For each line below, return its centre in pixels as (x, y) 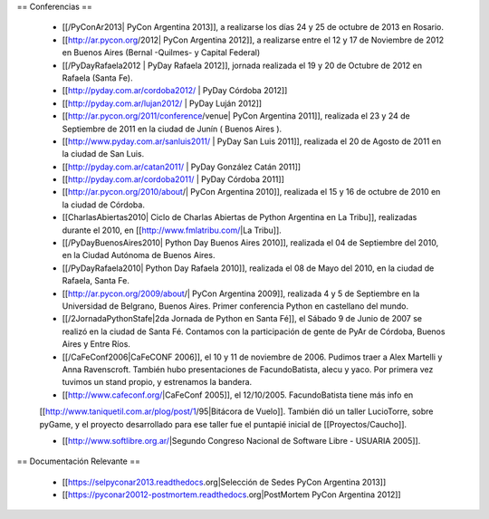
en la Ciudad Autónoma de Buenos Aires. (139, 255)
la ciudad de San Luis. (103, 154)
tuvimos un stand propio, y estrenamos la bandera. (157, 382)
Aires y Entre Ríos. (96, 344)
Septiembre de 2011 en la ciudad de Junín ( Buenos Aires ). (172, 129)
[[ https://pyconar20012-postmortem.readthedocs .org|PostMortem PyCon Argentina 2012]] (232, 495)
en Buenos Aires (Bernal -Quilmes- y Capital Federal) (161, 53)
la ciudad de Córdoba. (103, 205)
